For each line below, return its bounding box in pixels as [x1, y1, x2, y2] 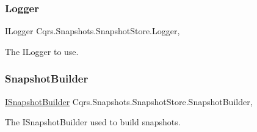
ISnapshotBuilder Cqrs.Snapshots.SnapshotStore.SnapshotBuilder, [5, 95, 253, 108]
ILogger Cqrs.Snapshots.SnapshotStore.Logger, [5, 24, 180, 37]
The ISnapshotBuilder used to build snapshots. [5, 116, 181, 128]
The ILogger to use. [5, 45, 79, 57]
